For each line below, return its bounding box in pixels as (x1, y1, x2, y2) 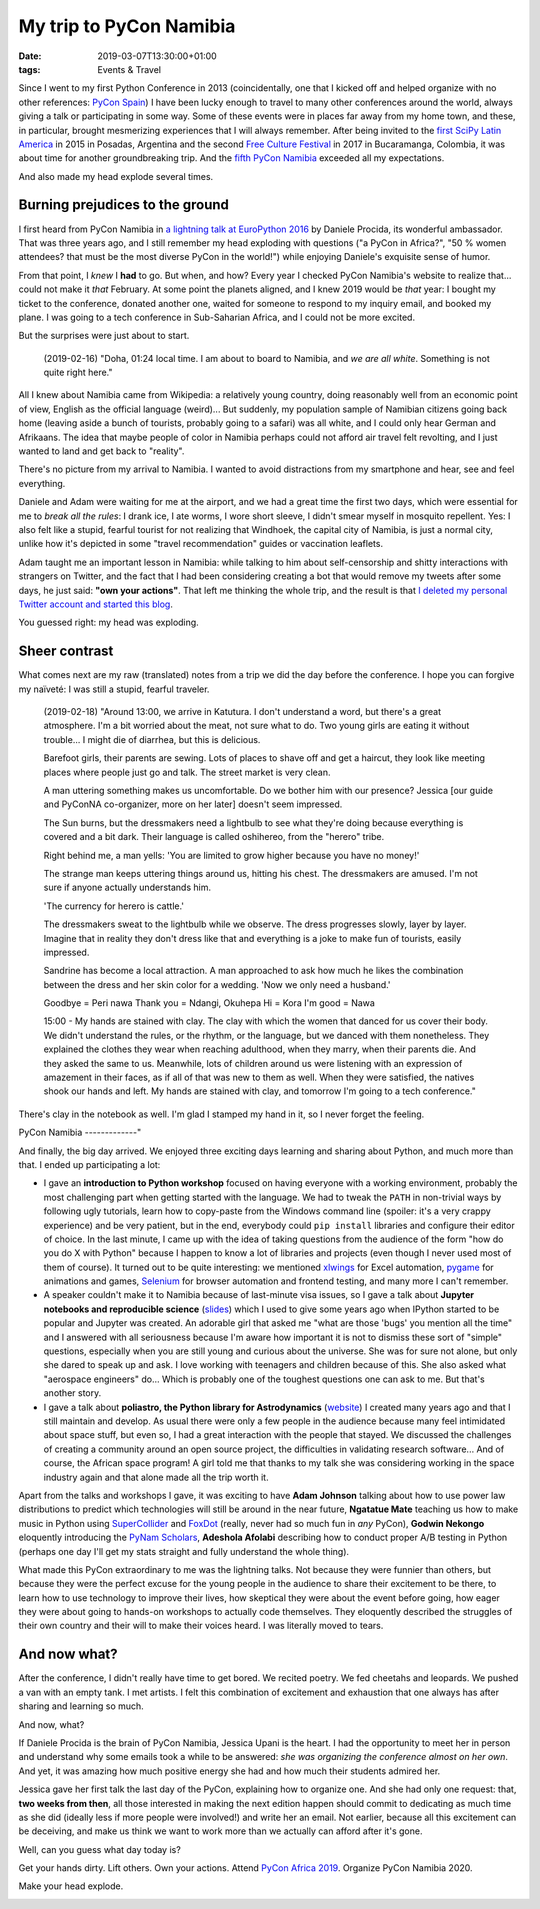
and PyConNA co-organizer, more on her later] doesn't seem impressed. (43, 798, 343, 810)
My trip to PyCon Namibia (18, 15, 236, 37)
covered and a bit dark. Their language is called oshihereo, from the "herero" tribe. (43, 831, 385, 843)
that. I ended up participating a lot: (18, 1158, 161, 1170)
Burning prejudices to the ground (18, 196, 230, 214)
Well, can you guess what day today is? (18, 1843, 182, 1855)
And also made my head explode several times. (18, 170, 214, 182)
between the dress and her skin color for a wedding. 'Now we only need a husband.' (43, 978, 391, 990)
